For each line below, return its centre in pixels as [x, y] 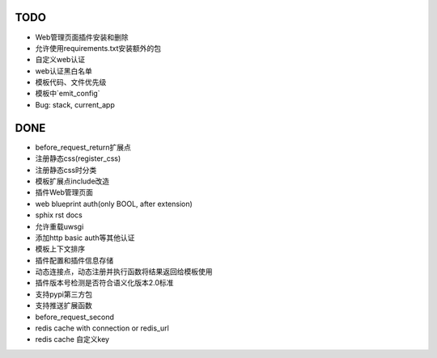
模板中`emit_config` [68, 94]
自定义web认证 [60, 60]
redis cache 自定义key [72, 339]
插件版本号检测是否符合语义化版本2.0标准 [104, 283]
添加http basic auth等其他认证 [85, 238]
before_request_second [75, 317]
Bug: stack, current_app [75, 104]
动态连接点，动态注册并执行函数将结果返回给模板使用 [124, 272]
